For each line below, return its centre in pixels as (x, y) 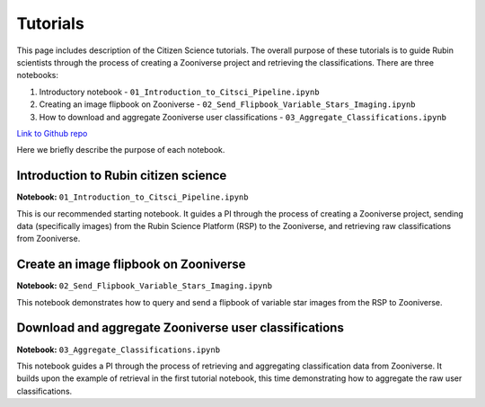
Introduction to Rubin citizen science (122, 176)
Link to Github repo (52, 133)
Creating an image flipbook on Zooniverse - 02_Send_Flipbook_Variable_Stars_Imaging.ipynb (228, 104)
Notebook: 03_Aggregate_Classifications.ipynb (118, 349)
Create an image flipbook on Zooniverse (131, 265)
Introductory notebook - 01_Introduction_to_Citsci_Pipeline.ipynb (179, 92)
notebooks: (37, 75)
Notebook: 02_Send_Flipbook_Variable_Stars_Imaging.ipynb (145, 286)
